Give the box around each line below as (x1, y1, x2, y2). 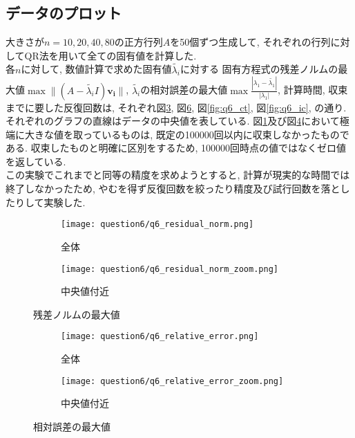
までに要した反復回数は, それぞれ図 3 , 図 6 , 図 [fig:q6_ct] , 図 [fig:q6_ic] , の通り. (6, 100, 347, 114)
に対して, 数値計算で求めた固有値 (21, 62, 172, 76)
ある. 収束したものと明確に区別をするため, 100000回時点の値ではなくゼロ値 (6, 140, 347, 155)
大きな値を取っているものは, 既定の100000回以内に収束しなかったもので (24, 127, 349, 141)
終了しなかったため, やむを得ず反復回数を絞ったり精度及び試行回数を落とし (6, 181, 350, 196)
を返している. (6, 154, 66, 168)
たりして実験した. (6, 194, 86, 209)
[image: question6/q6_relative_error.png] (61, 331, 259, 342)
